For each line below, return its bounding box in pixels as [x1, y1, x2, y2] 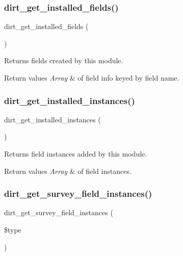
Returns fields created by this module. [4, 55, 123, 66]
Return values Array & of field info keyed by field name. [4, 72, 179, 83]
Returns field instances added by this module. [4, 148, 147, 159]
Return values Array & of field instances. [4, 165, 132, 176]
